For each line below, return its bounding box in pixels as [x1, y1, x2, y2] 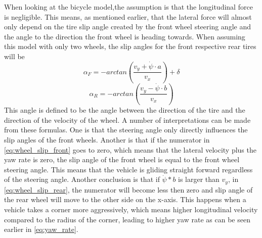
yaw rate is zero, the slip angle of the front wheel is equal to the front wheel [4, 154, 240, 165]
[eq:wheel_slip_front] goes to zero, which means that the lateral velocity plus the [4, 144, 256, 155]
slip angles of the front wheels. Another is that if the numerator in [4, 134, 210, 145]
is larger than [178, 174, 220, 184]
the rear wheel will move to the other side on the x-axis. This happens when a [4, 194, 246, 205]
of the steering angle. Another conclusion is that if [4, 174, 160, 184]
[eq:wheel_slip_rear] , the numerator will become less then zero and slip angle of [4, 184, 253, 195]
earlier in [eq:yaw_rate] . [4, 224, 78, 234]
